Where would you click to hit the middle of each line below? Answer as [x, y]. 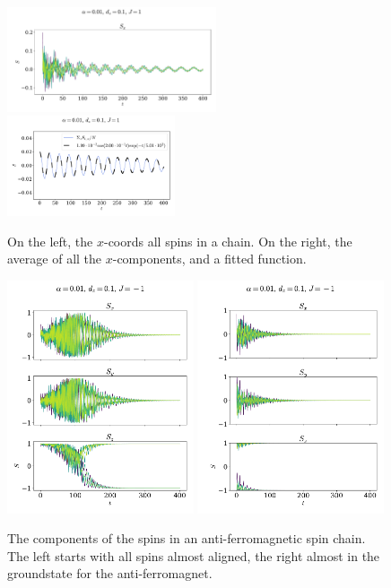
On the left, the [50, 241]
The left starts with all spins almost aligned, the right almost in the [194, 555]
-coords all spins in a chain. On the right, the [228, 241]
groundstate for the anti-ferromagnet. [110, 573]
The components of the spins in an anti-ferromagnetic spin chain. [187, 538]
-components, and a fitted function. [209, 259]
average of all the [55, 259]
